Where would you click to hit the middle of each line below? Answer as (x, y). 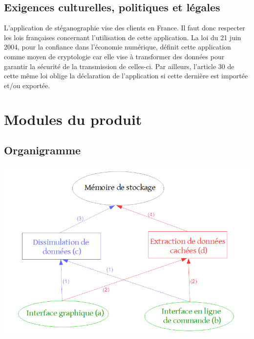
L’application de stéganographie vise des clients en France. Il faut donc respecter (125, 28)
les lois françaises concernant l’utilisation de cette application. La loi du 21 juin (123, 37)
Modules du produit (73, 119)
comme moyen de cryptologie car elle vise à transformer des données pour (114, 56)
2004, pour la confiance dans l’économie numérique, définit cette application (117, 47)
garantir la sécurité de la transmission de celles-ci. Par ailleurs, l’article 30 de (119, 66)
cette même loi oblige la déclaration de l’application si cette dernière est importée (126, 76)
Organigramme (42, 150)
